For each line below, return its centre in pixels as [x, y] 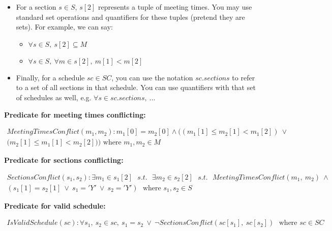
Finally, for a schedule [50, 77]
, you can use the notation [152, 77]
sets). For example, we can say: [65, 27]
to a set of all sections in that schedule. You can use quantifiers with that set [136, 87]
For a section [36, 7]
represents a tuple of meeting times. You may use [175, 7]
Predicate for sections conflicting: [64, 160]
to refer [244, 77]
